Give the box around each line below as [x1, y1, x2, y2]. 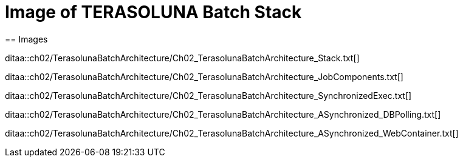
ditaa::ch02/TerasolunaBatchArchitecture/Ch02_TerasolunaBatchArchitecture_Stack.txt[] [5, 52, 360, 63]
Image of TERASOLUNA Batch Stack [5, 2, 302, 22]
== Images [5, 33, 48, 44]
